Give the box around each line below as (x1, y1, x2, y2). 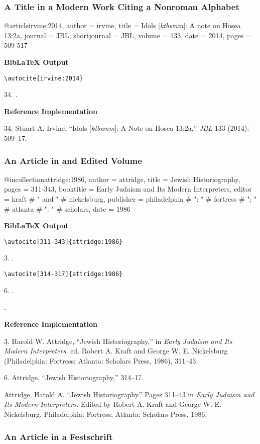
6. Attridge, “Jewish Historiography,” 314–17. (4, 372, 144, 383)
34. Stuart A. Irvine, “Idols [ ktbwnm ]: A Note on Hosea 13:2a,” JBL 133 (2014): (4, 123, 249, 133)
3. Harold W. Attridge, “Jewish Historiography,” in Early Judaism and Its (4, 335, 232, 346)
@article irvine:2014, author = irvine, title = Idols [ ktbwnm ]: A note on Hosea (4, 20, 241, 31)
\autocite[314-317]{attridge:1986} (4, 271, 123, 278)
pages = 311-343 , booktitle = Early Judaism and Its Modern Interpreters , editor (4, 184, 252, 194)
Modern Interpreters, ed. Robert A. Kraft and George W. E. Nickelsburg (4, 345, 228, 356)
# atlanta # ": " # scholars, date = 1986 (4, 203, 131, 214)
